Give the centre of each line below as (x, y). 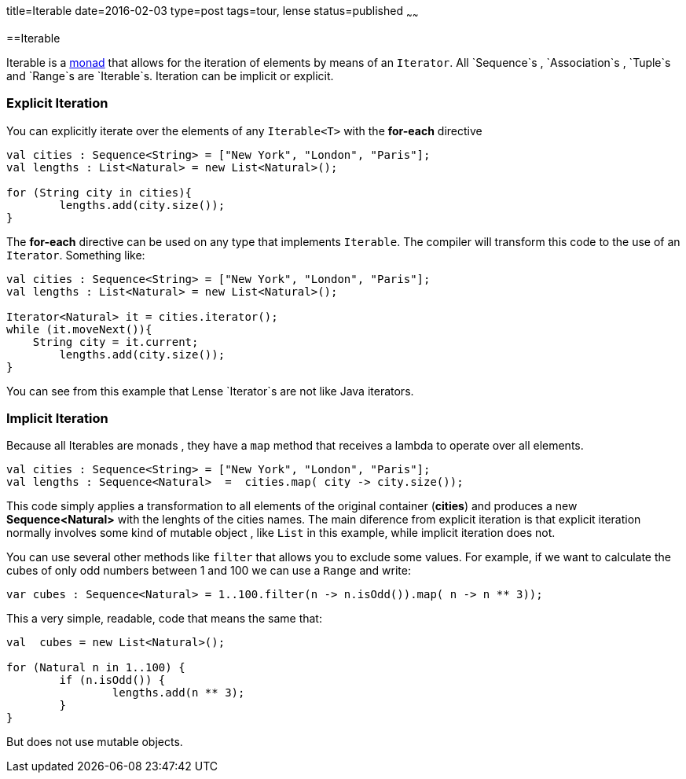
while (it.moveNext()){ (79, 329)
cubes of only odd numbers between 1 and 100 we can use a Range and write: (209, 571)
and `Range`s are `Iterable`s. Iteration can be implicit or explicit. (170, 75)
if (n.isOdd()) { (112, 680)
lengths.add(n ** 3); (178, 693)
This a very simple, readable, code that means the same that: (164, 619)
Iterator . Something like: (76, 255)
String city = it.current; (116, 342)
